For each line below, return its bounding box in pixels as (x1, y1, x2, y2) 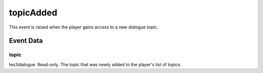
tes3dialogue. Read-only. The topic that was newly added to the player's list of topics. (9, 61, 182, 67)
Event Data (9, 37, 43, 45)
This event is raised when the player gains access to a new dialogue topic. (9, 24, 158, 30)
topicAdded (9, 7, 57, 18)
